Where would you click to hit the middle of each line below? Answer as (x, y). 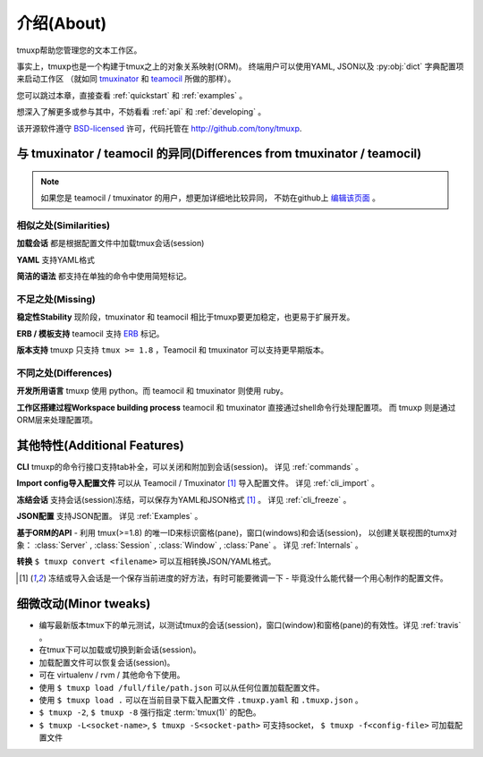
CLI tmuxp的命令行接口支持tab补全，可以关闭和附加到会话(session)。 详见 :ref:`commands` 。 (190, 466)
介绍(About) (62, 23)
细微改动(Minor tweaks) (84, 604)
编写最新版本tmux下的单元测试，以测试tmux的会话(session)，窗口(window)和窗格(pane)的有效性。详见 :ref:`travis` (250, 625)
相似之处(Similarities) (64, 225)
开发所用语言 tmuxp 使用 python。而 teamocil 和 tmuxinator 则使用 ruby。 (152, 391)
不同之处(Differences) (64, 373)
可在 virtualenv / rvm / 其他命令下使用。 (112, 675)
